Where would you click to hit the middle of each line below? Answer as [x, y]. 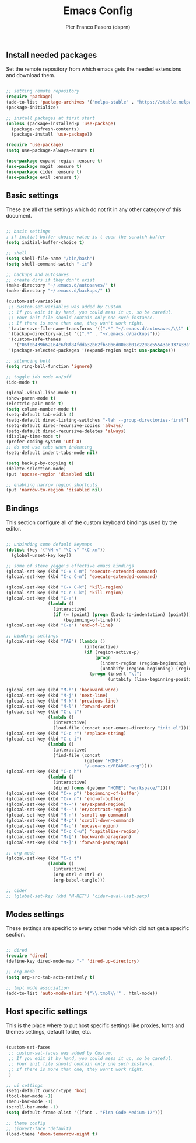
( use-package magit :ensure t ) [44, 166]
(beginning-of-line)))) [92, 620]
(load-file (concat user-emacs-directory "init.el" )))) [122, 728]
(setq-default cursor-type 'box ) [47, 1091]
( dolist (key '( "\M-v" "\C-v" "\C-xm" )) [56, 550]
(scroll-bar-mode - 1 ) [32, 1107]
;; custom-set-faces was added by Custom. [61, 1053]
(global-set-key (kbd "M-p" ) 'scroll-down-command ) [70, 821]
